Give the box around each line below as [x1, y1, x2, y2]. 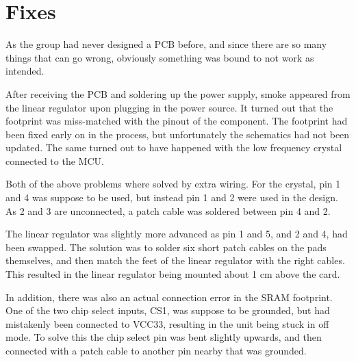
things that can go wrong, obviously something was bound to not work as [5, 50, 314, 64]
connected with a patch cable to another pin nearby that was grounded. [5, 344, 307, 357]
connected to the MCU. [5, 153, 104, 168]
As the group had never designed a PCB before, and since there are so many [5, 37, 327, 51]
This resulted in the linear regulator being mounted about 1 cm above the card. [5, 267, 340, 281]
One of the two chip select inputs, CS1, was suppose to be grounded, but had [5, 303, 330, 318]
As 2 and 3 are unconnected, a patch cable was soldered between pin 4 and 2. [5, 203, 331, 218]
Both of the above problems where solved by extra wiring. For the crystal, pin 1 [5, 177, 341, 191]
